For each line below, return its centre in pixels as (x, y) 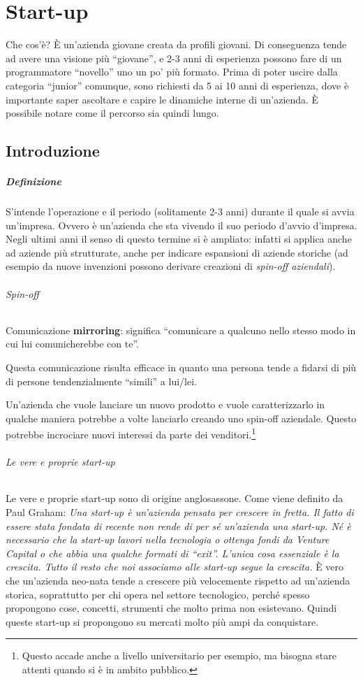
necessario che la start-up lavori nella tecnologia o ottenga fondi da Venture (168, 539)
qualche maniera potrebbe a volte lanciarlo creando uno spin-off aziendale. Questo (181, 418)
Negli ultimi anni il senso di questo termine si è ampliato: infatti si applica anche (179, 239)
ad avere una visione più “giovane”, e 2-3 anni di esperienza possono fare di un (174, 58)
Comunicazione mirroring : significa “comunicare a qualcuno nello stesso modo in (181, 330)
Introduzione (53, 151)
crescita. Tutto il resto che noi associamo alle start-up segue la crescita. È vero (175, 567)
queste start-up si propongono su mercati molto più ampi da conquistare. (162, 621)
